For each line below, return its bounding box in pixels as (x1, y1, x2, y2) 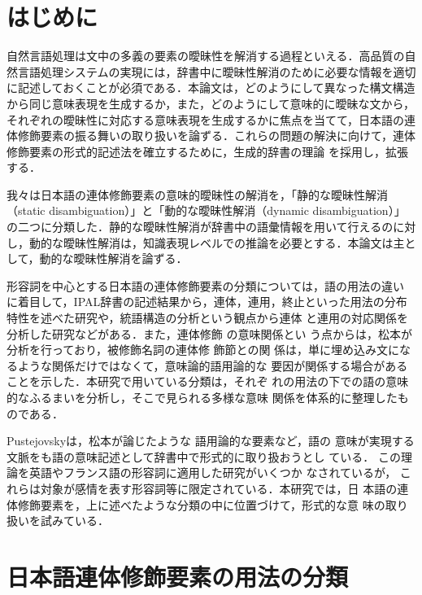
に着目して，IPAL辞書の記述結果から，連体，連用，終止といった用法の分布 (7, 293, 407, 310)
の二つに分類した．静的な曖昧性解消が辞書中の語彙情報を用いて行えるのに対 (7, 218, 416, 235)
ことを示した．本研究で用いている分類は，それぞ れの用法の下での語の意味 (7, 373, 409, 390)
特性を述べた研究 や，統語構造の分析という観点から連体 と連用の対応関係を (7, 309, 409, 326)
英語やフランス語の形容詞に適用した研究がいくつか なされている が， (28, 464, 397, 481)
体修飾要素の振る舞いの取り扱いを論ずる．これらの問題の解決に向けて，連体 (7, 127, 416, 144)
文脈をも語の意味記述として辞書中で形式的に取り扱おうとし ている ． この (7, 448, 401, 465)
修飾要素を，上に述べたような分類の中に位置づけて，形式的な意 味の (17, 496, 385, 513)
